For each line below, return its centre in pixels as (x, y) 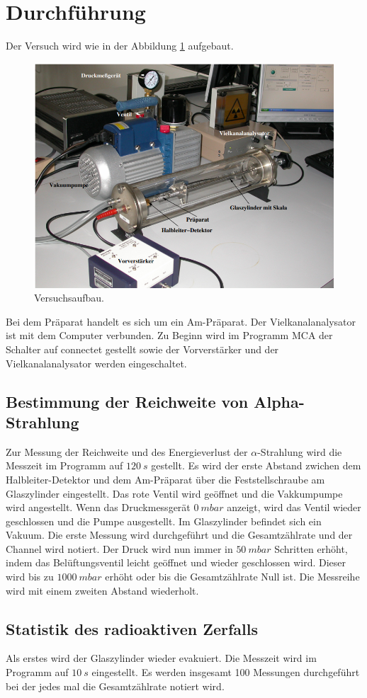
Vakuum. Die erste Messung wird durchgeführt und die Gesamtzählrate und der (179, 535)
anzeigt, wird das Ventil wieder (294, 507)
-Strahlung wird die (300, 451)
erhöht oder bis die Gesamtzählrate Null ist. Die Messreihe (232, 577)
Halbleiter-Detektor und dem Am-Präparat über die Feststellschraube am (165, 479)
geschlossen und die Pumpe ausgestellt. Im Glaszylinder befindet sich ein (164, 521)
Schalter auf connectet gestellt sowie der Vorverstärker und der (142, 349)
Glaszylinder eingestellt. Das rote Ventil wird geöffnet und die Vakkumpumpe (174, 493)
